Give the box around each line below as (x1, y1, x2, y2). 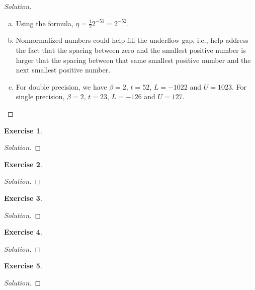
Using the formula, (16, 18, 73, 28)
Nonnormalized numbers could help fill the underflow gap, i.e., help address (16, 35, 248, 45)
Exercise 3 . (4, 192, 42, 203)
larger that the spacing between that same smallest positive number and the (16, 54, 251, 65)
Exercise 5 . (4, 260, 42, 271)
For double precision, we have (16, 81, 107, 92)
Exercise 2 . (4, 159, 42, 169)
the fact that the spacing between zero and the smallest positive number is (16, 45, 246, 55)
